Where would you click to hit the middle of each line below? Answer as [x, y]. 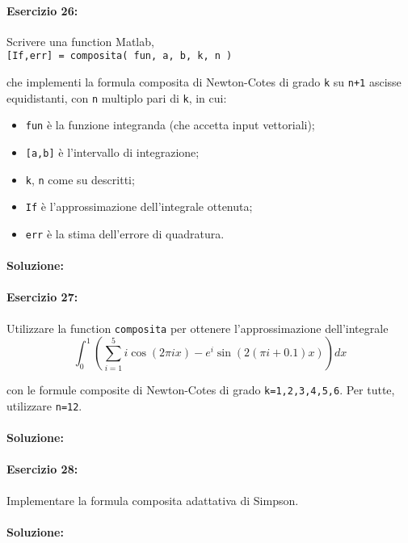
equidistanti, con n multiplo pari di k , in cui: [117, 97]
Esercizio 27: [42, 297]
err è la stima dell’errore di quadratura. [125, 233]
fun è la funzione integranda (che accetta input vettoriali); [170, 125]
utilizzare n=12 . [44, 405]
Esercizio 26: [42, 10]
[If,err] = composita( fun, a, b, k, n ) [120, 56]
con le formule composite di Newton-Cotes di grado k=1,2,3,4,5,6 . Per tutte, [201, 390]
